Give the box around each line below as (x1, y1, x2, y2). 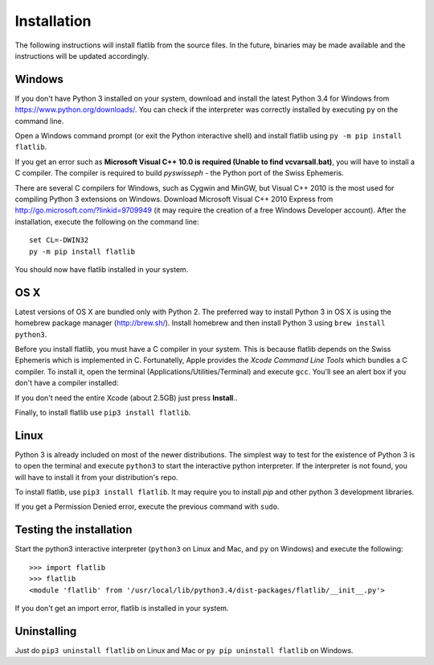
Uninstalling (14, 624, 77, 638)
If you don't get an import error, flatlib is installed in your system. (14, 603, 229, 613)
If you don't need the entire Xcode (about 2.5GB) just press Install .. (14, 393, 238, 403)
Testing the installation (14, 523, 133, 537)
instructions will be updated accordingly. (14, 51, 149, 60)
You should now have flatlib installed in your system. (14, 264, 189, 274)
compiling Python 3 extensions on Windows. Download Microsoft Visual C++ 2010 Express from (14, 194, 334, 204)
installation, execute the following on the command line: (14, 217, 200, 226)
